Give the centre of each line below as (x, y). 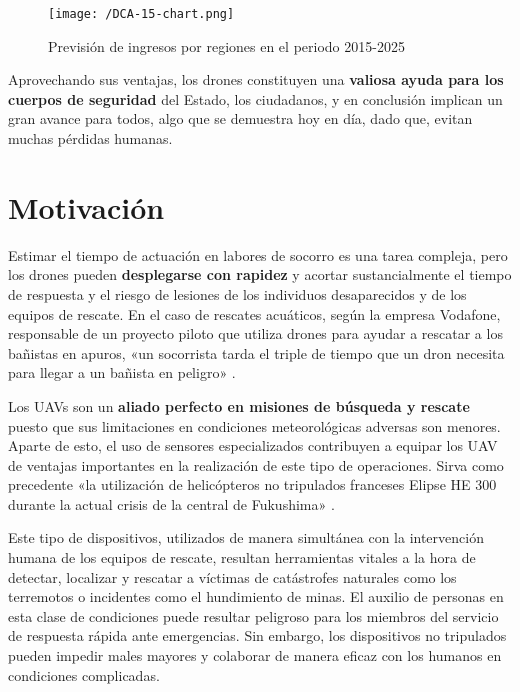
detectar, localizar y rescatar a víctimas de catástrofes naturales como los (232, 576)
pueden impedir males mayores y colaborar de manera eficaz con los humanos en (255, 655)
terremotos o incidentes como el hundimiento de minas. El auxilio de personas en (256, 596)
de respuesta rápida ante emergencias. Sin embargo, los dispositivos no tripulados (257, 635)
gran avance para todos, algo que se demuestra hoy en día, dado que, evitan (240, 118)
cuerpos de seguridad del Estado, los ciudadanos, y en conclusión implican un (255, 98)
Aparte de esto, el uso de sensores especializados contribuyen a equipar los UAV (253, 445)
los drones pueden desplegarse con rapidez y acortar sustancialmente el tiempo (260, 274)
